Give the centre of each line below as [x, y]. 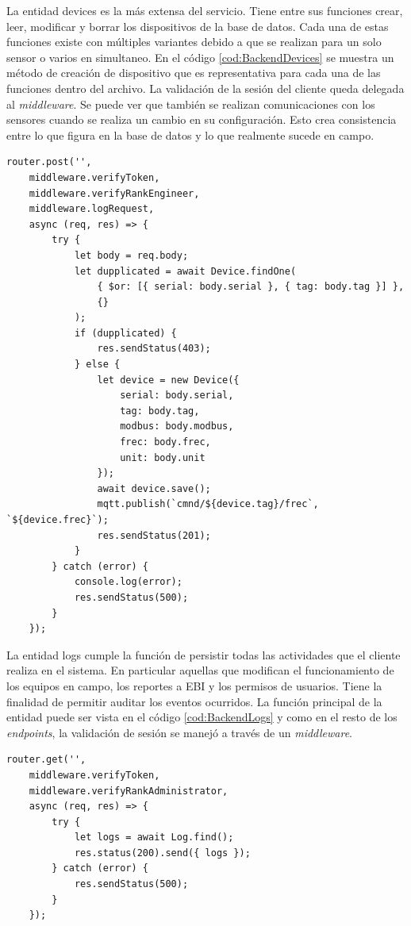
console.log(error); [128, 582]
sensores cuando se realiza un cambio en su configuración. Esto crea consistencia [202, 119]
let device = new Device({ [168, 380]
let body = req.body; [131, 255]
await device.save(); [154, 488]
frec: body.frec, [165, 442]
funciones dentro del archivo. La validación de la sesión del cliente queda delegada [205, 88]
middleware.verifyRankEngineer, [114, 193]
